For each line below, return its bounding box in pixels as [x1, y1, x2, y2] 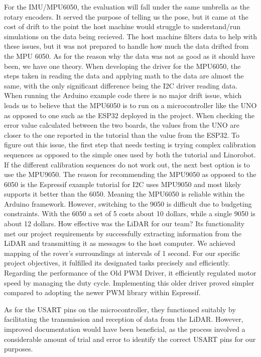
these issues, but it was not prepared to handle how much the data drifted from [4, 41, 249, 51]
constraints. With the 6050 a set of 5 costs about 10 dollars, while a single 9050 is [4, 208, 255, 219]
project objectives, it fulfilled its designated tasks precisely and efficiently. [4, 257, 230, 268]
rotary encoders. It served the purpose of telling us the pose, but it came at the [4, 11, 248, 22]
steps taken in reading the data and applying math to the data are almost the [4, 70, 244, 81]
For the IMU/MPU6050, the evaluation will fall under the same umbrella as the [4, 2, 250, 12]
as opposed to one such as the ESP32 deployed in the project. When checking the [4, 110, 254, 120]
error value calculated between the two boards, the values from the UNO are [4, 120, 239, 130]
